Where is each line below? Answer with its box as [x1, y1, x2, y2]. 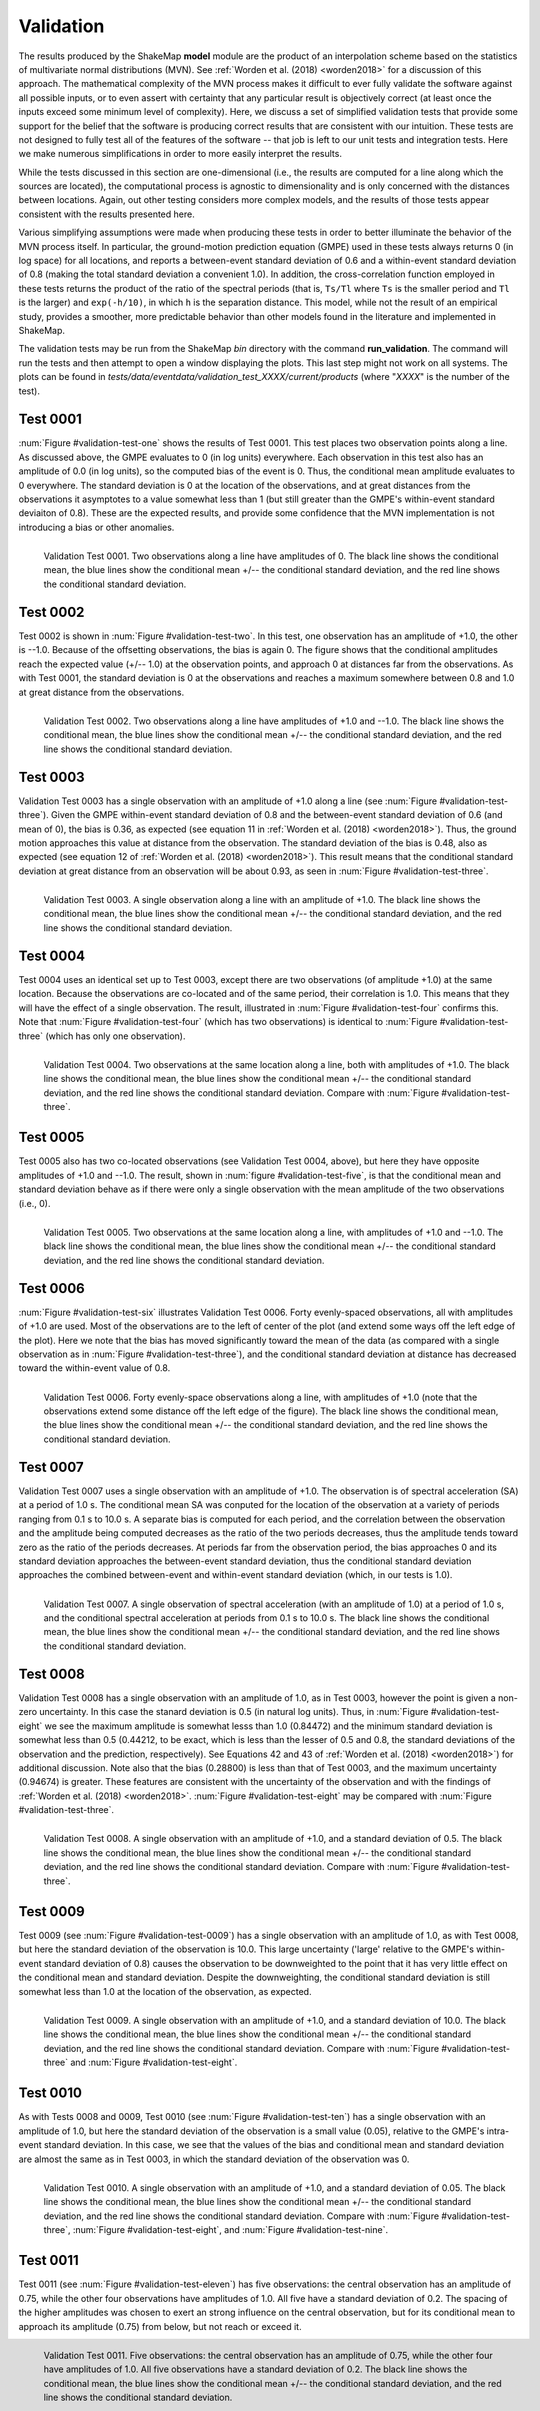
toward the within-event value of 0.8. [18, 1362, 171, 1374]
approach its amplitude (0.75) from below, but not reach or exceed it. [18, 2320, 302, 2332]
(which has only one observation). [45, 1030, 186, 1042]
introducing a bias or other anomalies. [18, 521, 175, 533]
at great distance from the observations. [18, 686, 185, 698]
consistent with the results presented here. [18, 208, 195, 220]
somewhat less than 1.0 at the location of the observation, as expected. [18, 1985, 312, 1997]
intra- [486, 2125, 510, 2137]
